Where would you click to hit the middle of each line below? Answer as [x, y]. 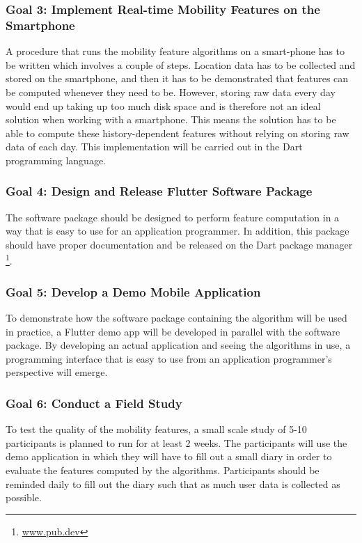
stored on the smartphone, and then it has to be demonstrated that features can [177, 78]
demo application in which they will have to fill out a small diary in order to [169, 456]
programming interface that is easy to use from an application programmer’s [169, 358]
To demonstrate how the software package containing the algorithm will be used [176, 317]
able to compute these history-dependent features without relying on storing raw [178, 133]
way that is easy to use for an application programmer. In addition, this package [178, 231]
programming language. [56, 160]
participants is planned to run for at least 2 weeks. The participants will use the [176, 442]
